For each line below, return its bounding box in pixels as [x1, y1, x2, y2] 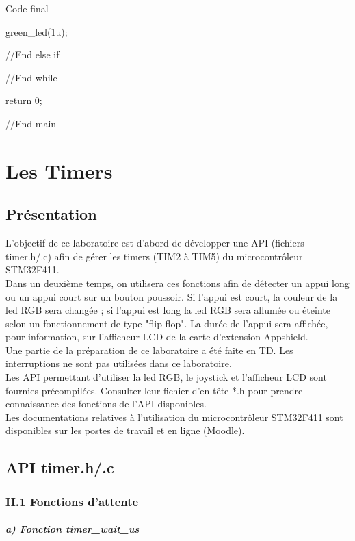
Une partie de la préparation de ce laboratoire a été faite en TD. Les [5, 342, 293, 357]
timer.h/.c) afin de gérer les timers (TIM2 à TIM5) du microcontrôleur [5, 249, 303, 263]
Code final [5, 1, 49, 15]
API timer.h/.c [5, 457, 114, 478]
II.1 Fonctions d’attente [5, 492, 139, 509]
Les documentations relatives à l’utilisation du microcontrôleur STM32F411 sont [5, 410, 343, 424]
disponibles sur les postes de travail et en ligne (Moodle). [5, 423, 245, 438]
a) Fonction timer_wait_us [5, 522, 140, 536]
